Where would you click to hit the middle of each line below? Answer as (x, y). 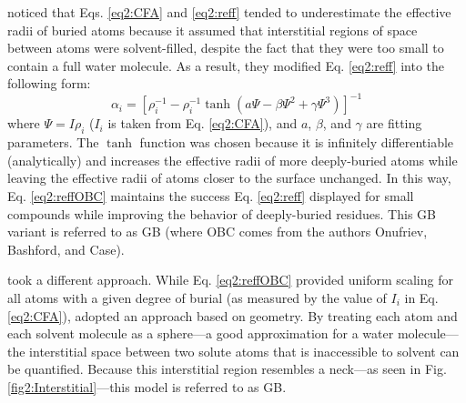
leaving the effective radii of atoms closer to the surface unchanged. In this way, (229, 178)
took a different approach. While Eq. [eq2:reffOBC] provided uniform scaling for (230, 280)
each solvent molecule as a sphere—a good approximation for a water (201, 333)
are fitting (394, 123)
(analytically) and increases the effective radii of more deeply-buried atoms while (233, 160)
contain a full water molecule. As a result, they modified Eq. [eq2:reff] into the (226, 65)
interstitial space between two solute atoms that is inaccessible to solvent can (244, 351)
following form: (49, 83)
